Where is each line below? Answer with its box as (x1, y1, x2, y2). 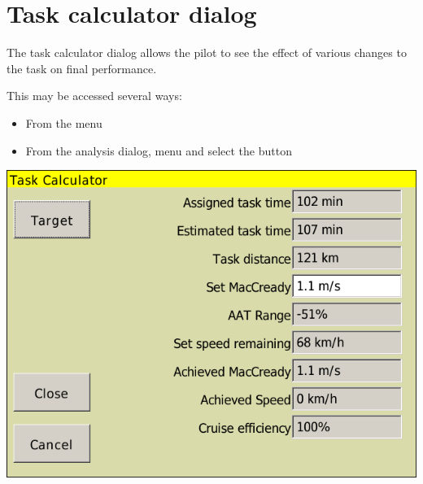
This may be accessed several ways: (7, 87, 182, 104)
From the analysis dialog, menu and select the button (25, 142, 292, 159)
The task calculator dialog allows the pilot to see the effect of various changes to (7, 44, 407, 61)
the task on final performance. (7, 59, 157, 76)
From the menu (25, 114, 102, 131)
